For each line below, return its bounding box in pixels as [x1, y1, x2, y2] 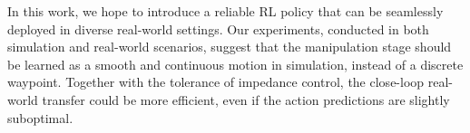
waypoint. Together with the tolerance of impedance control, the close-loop [7, 72, 425, 91]
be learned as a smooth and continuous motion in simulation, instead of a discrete [7, 54, 464, 73]
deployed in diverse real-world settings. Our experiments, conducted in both [7, 19, 429, 38]
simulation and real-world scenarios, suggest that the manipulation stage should [7, 37, 452, 56]
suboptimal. [7, 108, 73, 127]
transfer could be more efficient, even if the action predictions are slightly [42, 90, 450, 109]
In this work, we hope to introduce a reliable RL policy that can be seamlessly [7, 2, 444, 20]
